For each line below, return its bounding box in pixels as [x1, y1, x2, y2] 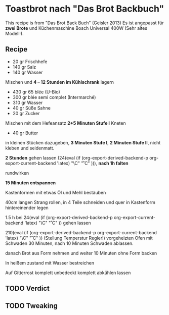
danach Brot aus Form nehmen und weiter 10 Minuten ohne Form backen [5, 250, 157, 256]
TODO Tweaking [5, 301, 58, 310]
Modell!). [5, 30, 24, 36]
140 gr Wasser [12, 69, 43, 75]
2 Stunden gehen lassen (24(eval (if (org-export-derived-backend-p [5, 154, 148, 161]
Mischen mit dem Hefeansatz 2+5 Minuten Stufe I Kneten [5, 120, 126, 126]
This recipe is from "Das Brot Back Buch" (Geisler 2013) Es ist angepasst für [5, 20, 164, 26]
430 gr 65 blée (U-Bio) [12, 89, 61, 95]
